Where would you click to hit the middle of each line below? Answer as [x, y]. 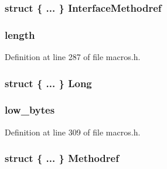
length [20, 34]
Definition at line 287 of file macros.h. [73, 57]
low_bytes [30, 110]
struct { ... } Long [48, 83]
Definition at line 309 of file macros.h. [73, 132]
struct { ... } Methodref [62, 158]
